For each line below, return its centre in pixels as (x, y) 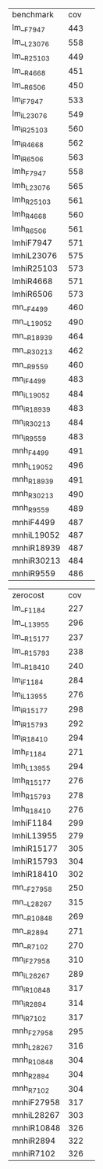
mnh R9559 (31, 509)
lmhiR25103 (35, 268)
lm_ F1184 (28, 609)
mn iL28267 (31, 974)
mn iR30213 (31, 422)
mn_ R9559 (30, 364)
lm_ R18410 (31, 666)
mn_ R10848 (32, 916)
